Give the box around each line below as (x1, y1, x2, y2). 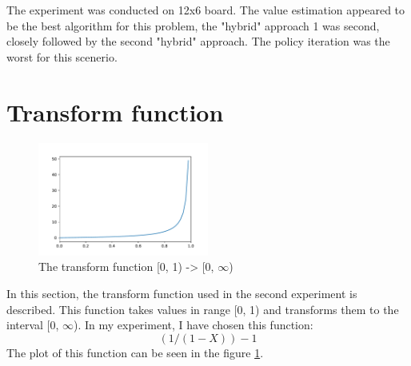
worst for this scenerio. (6, 48, 118, 65)
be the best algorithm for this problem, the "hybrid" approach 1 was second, (6, 17, 380, 34)
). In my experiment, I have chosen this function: (74, 316, 313, 333)
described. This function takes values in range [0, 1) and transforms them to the (6, 300, 399, 317)
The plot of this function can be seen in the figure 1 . (6, 344, 264, 360)
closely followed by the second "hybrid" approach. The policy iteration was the (6, 33, 390, 50)
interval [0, (6, 316, 59, 333)
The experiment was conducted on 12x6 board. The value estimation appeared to (6, 2, 405, 18)
